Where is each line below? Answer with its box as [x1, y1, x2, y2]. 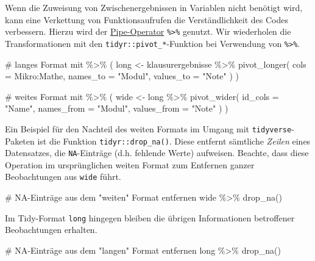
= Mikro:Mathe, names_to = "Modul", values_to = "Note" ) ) [5, 70, 239, 82]
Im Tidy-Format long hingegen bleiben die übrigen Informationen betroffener [5, 211, 295, 224]
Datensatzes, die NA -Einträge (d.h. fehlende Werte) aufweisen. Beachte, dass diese [5, 146, 309, 159]
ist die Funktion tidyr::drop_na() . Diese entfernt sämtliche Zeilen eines [37, 134, 311, 147]
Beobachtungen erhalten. [5, 223, 97, 236]
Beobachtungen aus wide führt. [5, 170, 121, 183]
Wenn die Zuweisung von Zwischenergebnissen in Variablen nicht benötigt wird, [5, 1, 303, 13]
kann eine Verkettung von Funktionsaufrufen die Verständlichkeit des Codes [5, 13, 289, 26]
